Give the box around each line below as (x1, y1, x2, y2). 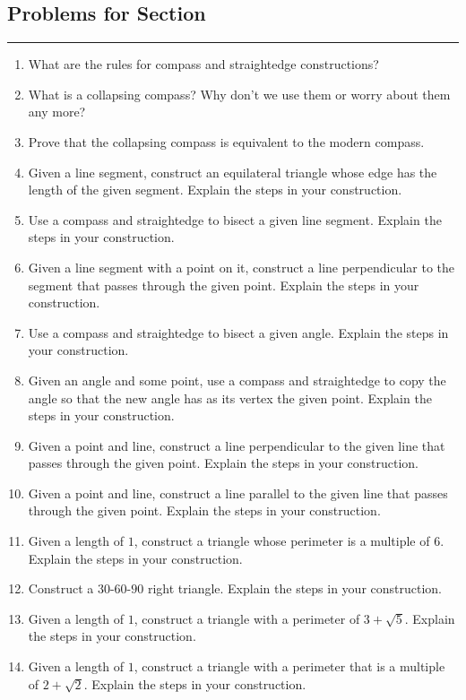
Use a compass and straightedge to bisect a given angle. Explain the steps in (28, 323, 449, 341)
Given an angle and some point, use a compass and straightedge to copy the (28, 370, 446, 389)
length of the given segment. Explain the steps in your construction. (28, 180, 402, 199)
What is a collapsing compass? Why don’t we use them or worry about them (28, 84, 451, 103)
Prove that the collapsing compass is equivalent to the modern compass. (28, 132, 425, 151)
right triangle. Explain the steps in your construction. (147, 579, 443, 598)
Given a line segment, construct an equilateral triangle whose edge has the (28, 162, 437, 181)
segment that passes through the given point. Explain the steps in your (28, 275, 419, 294)
